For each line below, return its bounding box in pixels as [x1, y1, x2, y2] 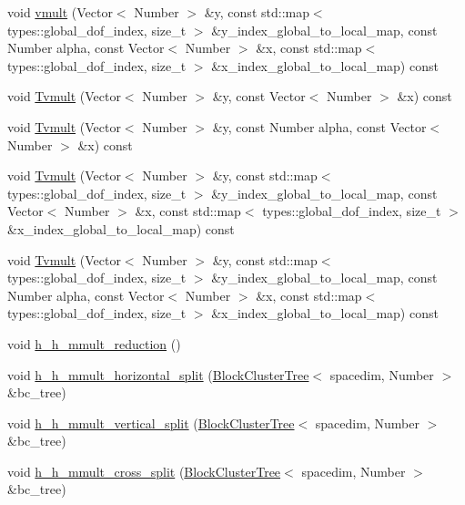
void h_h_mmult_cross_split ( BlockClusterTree [7, 461, 281, 480]
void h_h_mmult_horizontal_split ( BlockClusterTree [7, 365, 309, 384]
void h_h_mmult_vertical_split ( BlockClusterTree [7, 413, 295, 432]
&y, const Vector [212, 87, 306, 106]
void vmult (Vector [7, 3, 113, 21]
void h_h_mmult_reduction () [7, 334, 181, 353]
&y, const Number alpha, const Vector [212, 117, 427, 136]
